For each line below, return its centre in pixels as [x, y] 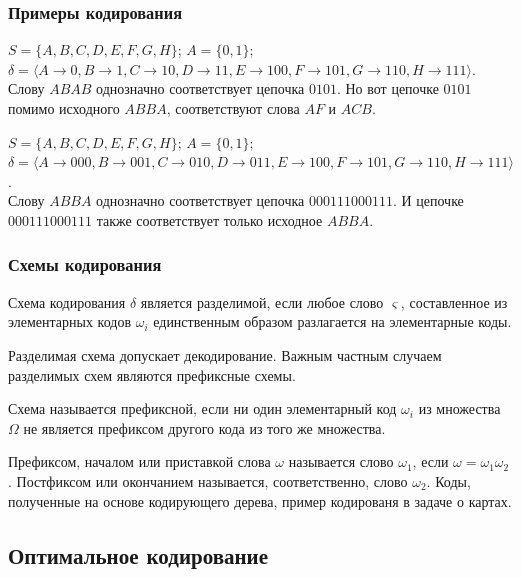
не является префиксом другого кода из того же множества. [204, 427]
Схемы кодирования [85, 264]
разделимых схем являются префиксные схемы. [152, 374]
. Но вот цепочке [387, 88]
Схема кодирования [67, 301]
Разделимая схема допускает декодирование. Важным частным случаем [225, 354]
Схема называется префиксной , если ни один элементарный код [202, 408]
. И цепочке [428, 200]
